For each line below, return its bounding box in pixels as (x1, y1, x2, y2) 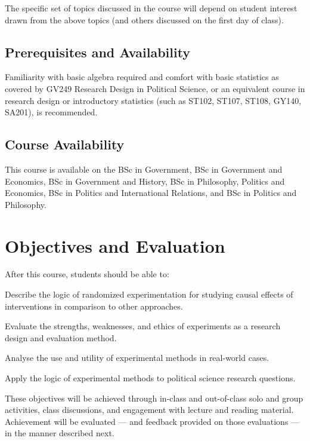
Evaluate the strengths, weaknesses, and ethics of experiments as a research (5, 320, 281, 332)
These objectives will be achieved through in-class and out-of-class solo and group (5, 391, 303, 404)
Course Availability (5, 135, 125, 154)
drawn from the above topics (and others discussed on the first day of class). (5, 13, 284, 26)
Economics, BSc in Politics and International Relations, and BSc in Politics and (5, 186, 297, 199)
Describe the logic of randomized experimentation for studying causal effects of (5, 288, 293, 301)
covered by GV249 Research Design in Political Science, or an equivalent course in (5, 82, 305, 94)
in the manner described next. (5, 427, 114, 439)
